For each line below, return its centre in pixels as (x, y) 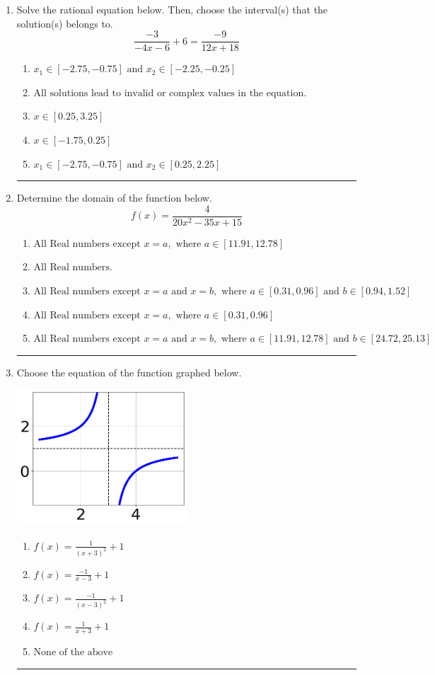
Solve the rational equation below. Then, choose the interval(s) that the (172, 9)
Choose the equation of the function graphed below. (129, 372)
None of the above (73, 653)
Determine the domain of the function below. (114, 198)
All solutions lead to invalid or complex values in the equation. (170, 93)
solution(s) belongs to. (65, 23)
